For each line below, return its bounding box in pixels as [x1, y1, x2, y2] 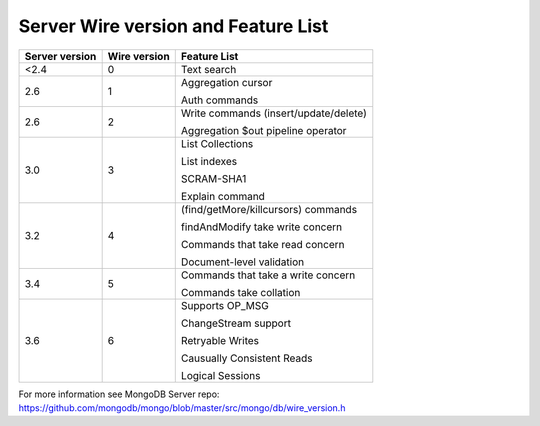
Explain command [180, 189, 265, 203]
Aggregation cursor [180, 75, 273, 89]
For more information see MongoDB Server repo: [18, 388, 220, 400]
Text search [180, 62, 237, 76]
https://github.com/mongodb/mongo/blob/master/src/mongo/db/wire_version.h [18, 401, 346, 414]
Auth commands [180, 93, 259, 107]
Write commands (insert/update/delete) [180, 106, 367, 120]
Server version [24, 49, 97, 63]
